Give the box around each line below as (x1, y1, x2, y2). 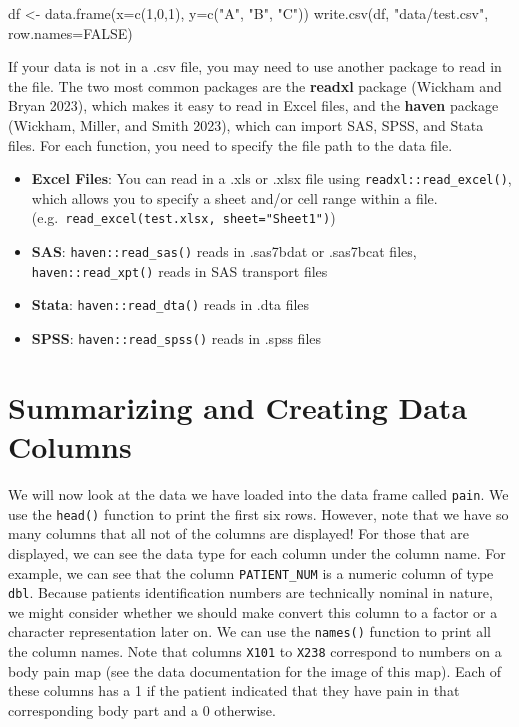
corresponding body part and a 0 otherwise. (8, 699, 276, 720)
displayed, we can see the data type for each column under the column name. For (8, 542, 506, 563)
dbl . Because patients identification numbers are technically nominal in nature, (8, 582, 493, 603)
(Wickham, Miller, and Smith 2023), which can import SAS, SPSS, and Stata (8, 114, 484, 135)
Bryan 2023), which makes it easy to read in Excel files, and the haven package (8, 95, 499, 116)
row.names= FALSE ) (8, 22, 133, 43)
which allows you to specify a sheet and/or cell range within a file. (31, 187, 438, 208)
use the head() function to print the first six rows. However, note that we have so (8, 503, 509, 524)
